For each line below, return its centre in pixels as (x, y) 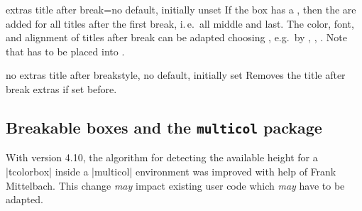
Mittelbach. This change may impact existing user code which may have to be (175, 185)
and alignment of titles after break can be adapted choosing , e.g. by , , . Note (176, 37)
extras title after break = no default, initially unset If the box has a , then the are (181, 9)
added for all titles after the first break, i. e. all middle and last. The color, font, (180, 23)
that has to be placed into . (65, 51)
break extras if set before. (61, 88)
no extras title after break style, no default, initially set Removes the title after (176, 75)
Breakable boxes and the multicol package (164, 127)
